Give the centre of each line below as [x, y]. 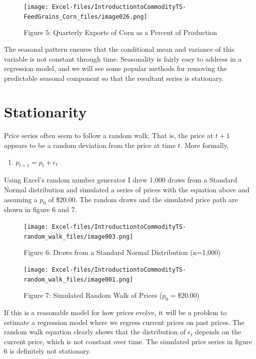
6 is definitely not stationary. [48, 351]
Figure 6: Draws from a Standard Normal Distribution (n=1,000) [122, 252]
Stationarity [45, 112]
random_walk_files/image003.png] [78, 236]
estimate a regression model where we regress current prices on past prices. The [124, 322]
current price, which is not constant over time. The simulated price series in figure [128, 341]
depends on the [218, 332]
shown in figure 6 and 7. [40, 209]
